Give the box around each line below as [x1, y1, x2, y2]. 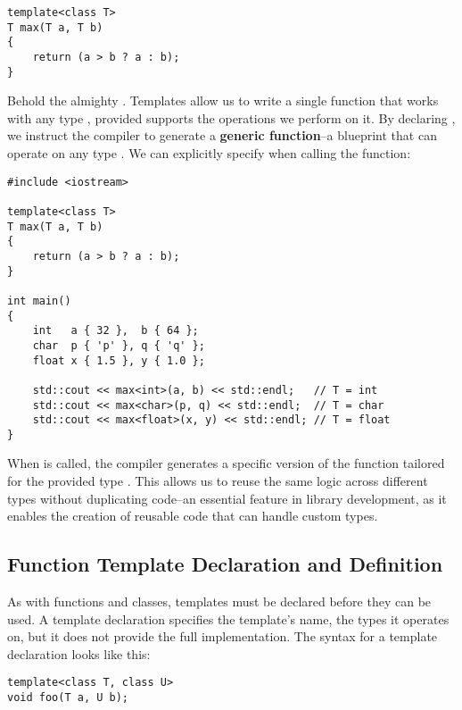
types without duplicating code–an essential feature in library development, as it [7, 489, 447, 507]
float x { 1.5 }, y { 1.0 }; [32, 354, 205, 367]
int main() [7, 294, 71, 307]
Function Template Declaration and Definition [7, 550, 443, 578]
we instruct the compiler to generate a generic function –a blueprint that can [7, 126, 437, 145]
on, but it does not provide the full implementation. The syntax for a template [7, 627, 438, 646]
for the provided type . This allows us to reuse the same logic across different [7, 472, 428, 490]
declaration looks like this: [7, 644, 151, 663]
